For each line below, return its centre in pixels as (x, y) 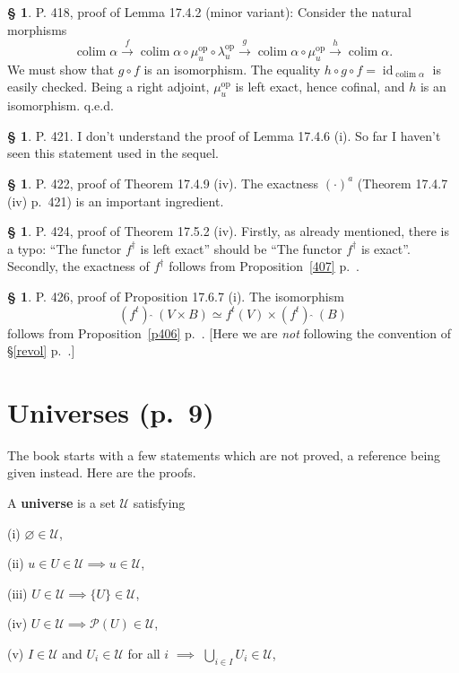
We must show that (61, 69)
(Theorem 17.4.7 (403, 183)
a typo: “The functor (65, 248)
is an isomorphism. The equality (232, 69)
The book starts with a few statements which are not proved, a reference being (224, 454)
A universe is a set (61, 503)
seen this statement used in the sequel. (113, 153)
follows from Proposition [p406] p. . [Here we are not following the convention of (229, 332)
